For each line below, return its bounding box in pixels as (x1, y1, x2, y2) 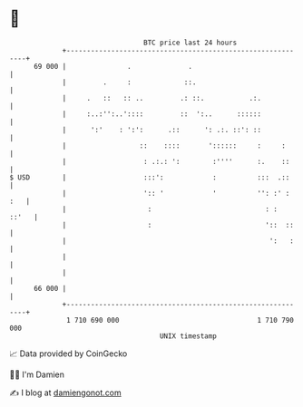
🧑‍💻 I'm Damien (9, 369, 65, 380)
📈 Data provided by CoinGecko (9, 348, 128, 359)
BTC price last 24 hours (143, 38, 238, 47)
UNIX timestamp (159, 331, 218, 341)
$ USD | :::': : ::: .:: (9, 172, 290, 182)
